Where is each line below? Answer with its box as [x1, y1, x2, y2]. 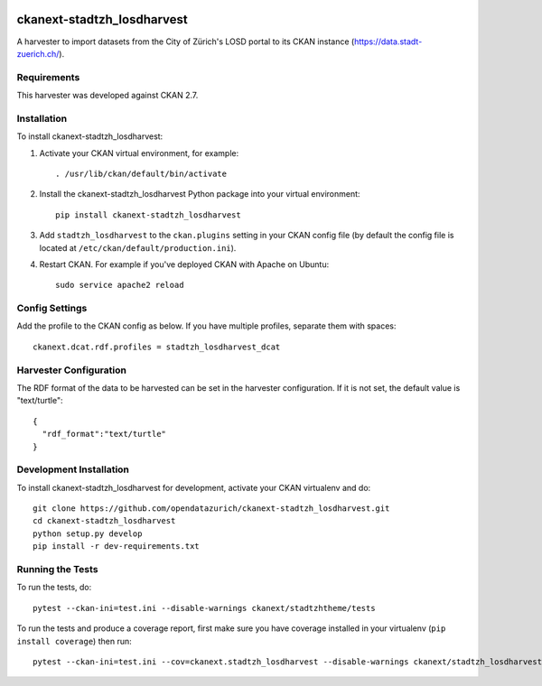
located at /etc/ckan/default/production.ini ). [39, 242, 237, 253]
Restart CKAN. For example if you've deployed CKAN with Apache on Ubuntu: [39, 258, 330, 270]
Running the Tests [16, 563, 98, 576]
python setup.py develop [33, 528, 143, 539]
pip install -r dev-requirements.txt [33, 542, 201, 552]
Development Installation [16, 463, 130, 476]
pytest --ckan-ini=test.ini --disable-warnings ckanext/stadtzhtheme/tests [33, 603, 376, 613]
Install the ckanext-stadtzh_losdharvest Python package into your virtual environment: [39, 189, 360, 199]
